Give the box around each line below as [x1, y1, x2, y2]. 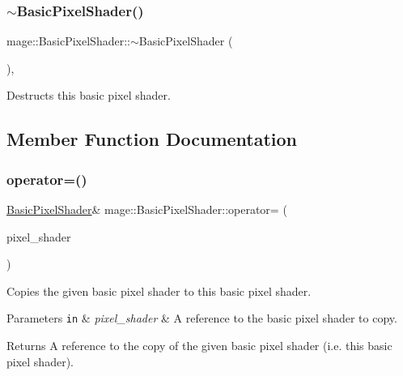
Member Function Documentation [6, 126, 298, 152]
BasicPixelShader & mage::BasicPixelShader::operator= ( [6, 201, 287, 217]
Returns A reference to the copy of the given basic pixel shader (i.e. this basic [6, 337, 392, 354]
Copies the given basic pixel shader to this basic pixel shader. [6, 282, 312, 299]
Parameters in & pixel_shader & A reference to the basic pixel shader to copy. [6, 310, 397, 327]
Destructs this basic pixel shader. [6, 87, 171, 104]
